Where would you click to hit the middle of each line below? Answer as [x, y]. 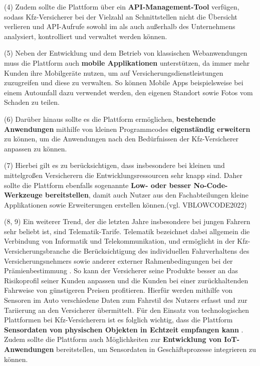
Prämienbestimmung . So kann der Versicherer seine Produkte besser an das [121, 270]
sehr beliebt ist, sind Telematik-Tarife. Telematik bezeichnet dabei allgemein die [127, 231]
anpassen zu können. [36, 148]
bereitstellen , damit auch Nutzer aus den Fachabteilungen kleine [147, 195]
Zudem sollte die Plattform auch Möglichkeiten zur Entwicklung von [113, 339]
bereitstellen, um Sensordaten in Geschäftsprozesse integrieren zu [156, 349]
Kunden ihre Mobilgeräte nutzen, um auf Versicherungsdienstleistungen [114, 72]
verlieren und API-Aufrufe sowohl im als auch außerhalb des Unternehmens [120, 26]
